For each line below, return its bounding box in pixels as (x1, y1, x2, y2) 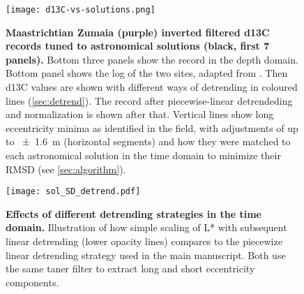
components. (6, 274, 59, 289)
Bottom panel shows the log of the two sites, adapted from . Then (6, 66, 288, 80)
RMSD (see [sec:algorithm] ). (6, 161, 126, 176)
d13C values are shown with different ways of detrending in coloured (6, 80, 298, 94)
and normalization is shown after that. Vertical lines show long (6, 107, 274, 122)
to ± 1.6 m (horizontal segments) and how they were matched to (6, 134, 291, 149)
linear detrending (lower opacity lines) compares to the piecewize (6, 234, 282, 249)
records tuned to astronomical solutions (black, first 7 (6, 38, 270, 53)
